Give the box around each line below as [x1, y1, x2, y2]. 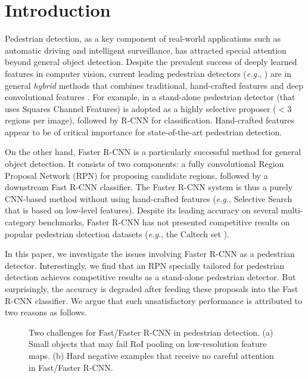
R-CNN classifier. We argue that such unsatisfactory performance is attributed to [5, 294, 303, 306]
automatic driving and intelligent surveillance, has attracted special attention [5, 44, 287, 56]
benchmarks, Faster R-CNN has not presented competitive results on [38, 216, 290, 228]
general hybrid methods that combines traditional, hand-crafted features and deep [5, 79, 303, 91]
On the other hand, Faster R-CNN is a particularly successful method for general [5, 145, 301, 158]
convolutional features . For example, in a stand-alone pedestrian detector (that [5, 91, 295, 103]
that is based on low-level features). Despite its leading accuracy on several [5, 204, 278, 216]
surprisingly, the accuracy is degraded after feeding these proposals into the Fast [5, 283, 298, 295]
